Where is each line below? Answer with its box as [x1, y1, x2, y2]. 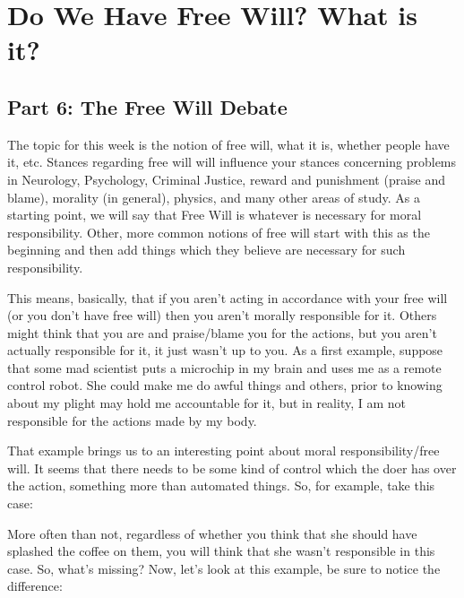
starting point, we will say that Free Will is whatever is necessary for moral [7, 205, 422, 224]
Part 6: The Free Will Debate [7, 92, 288, 120]
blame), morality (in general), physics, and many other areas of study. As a [7, 187, 420, 206]
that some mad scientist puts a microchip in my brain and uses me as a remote [7, 358, 442, 377]
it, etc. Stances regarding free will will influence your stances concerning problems [7, 152, 457, 171]
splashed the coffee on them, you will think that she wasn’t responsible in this [7, 542, 435, 560]
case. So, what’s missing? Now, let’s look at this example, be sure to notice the [7, 559, 441, 577]
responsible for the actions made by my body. [7, 411, 257, 429]
